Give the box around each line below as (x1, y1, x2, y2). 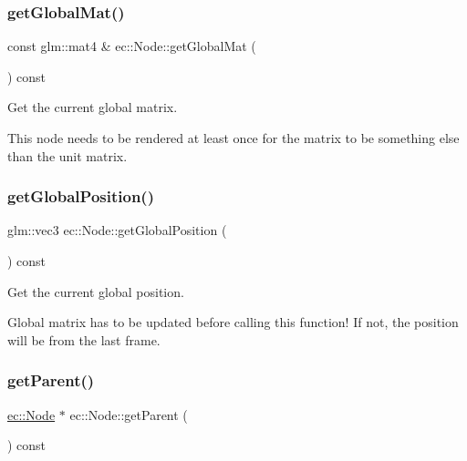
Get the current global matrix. (7, 97, 178, 117)
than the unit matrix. (7, 146, 128, 165)
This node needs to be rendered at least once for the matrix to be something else (7, 128, 460, 147)
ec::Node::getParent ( (69, 405, 188, 424)
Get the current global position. (7, 282, 184, 301)
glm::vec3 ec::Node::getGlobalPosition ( (7, 220, 227, 240)
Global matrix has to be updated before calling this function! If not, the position (7, 312, 459, 332)
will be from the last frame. (7, 330, 161, 349)
